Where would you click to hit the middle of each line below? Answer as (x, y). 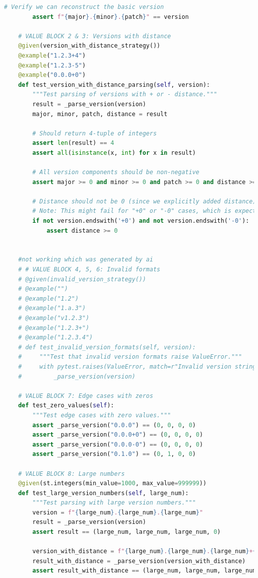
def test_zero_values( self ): (66, 406)
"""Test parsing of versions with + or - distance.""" (125, 95)
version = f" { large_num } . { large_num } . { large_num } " (118, 512)
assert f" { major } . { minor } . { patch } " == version (111, 17)
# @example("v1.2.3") (54, 318)
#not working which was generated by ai (86, 260)
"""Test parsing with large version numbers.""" (114, 503)
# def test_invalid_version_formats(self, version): (107, 347)
